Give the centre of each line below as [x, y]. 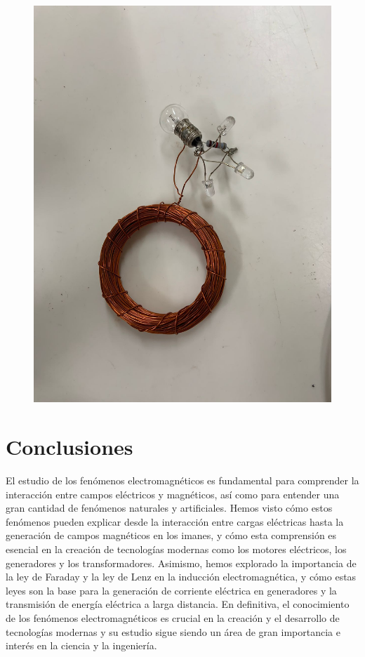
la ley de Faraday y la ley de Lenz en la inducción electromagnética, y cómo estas [181, 577]
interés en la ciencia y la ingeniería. [81, 645]
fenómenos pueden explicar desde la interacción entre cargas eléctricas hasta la [175, 521]
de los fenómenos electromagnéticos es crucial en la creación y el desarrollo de [173, 617]
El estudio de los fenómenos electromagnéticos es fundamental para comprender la [182, 480]
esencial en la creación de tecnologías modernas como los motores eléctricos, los [176, 549]
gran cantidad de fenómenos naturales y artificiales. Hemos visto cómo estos [169, 508]
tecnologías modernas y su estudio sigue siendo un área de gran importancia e [173, 631]
